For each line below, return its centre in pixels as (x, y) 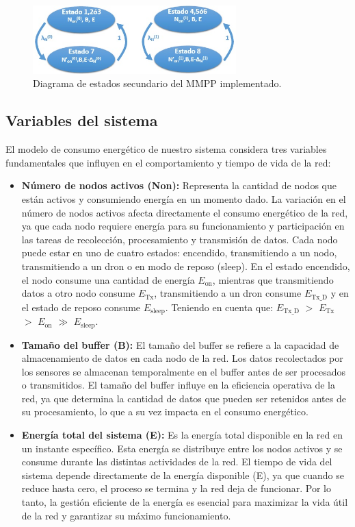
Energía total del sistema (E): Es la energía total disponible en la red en (182, 435)
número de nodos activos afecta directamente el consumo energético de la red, (185, 212)
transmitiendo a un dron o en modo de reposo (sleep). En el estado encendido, (186, 266)
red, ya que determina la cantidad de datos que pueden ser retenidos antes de (184, 398)
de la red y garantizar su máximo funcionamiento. (126, 515)
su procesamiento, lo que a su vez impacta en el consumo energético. (165, 412)
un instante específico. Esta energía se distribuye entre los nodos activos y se (182, 448)
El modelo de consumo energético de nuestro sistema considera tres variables (166, 149)
